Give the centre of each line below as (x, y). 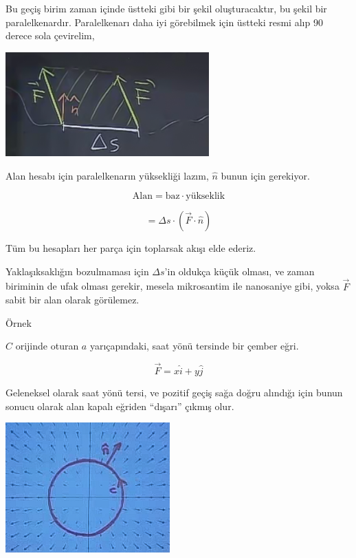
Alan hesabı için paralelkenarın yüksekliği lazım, (107, 175)
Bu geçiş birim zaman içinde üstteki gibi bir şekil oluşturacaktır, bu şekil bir (166, 8)
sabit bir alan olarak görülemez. (73, 300)
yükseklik (205, 196)
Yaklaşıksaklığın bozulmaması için (77, 271)
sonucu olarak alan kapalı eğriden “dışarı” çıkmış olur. (120, 406)
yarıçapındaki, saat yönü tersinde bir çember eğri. (194, 346)
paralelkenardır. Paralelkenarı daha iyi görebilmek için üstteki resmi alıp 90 (164, 22)
